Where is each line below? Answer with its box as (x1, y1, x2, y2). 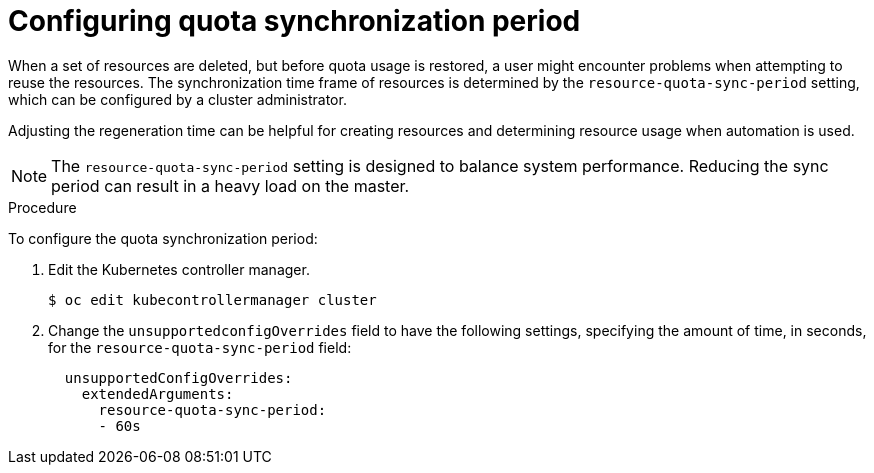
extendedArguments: (81, 385, 234, 402)
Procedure (8, 198, 77, 216)
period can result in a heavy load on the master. (51, 175, 410, 196)
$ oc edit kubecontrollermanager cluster (48, 291, 377, 308)
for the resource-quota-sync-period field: (48, 338, 352, 356)
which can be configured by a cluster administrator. (8, 90, 347, 108)
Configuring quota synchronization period (8, 4, 581, 38)
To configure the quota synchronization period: (8, 229, 318, 247)
